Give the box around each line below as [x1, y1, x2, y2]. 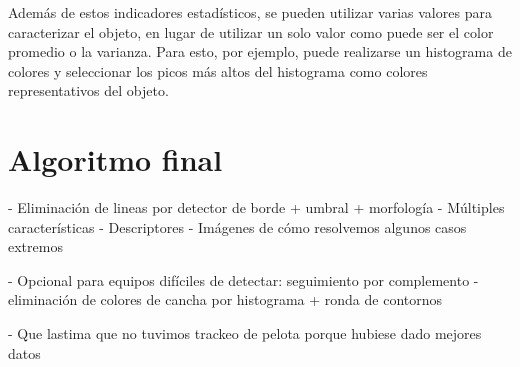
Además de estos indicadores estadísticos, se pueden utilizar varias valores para [8, 2, 492, 22]
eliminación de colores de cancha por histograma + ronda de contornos [8, 289, 443, 310]
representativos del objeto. [8, 80, 169, 101]
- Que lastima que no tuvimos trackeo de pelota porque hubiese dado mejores [8, 323, 482, 344]
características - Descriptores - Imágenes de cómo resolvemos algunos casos [8, 216, 467, 237]
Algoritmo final [8, 139, 223, 180]
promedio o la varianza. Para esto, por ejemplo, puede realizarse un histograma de [8, 41, 512, 62]
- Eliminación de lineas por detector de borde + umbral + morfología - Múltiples [8, 197, 505, 218]
